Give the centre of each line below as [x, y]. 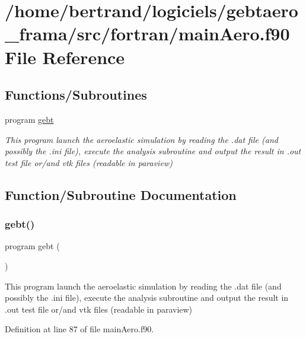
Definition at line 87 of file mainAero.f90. [79, 329]
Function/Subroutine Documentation [121, 194]
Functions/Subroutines [76, 95]
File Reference [65, 57]
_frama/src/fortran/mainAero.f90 [147, 34]
